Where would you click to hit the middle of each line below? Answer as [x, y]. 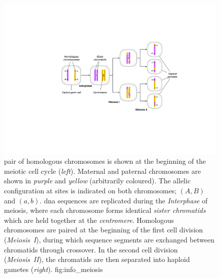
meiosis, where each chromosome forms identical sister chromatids [105, 210]
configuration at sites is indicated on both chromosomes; [90, 191]
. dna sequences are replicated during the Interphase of [124, 200]
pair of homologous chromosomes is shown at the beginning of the [105, 161]
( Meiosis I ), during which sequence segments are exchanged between [109, 239]
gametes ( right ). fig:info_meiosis [53, 269]
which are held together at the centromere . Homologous [89, 220]
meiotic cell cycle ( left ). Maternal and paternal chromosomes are [102, 171]
